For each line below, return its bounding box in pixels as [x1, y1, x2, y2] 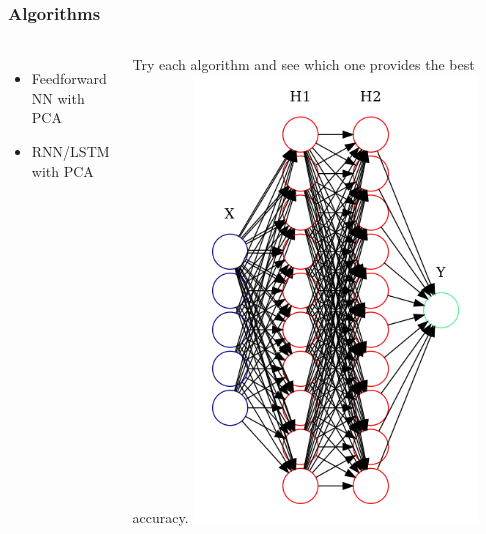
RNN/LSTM [31, 141, 110, 161]
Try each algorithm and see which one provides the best [132, 54, 475, 75]
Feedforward [31, 68, 107, 89]
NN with [31, 87, 85, 108]
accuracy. [132, 506, 189, 527]
